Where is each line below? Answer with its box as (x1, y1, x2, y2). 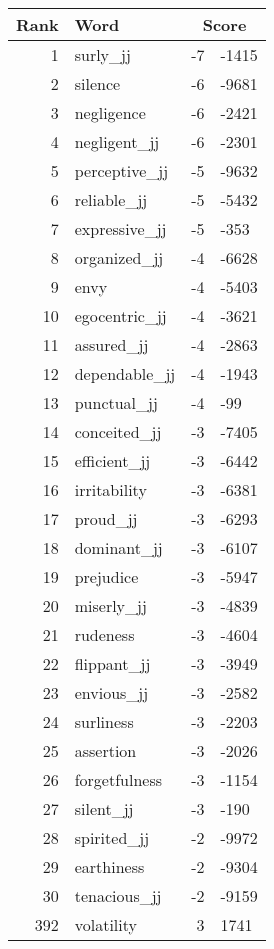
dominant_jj (74, 536, 163, 559)
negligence (74, 101, 146, 124)
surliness (74, 710, 134, 733)
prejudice (74, 565, 139, 588)
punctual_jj (74, 391, 158, 414)
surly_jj (74, 43, 131, 66)
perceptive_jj (74, 159, 169, 182)
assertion (74, 739, 137, 762)
